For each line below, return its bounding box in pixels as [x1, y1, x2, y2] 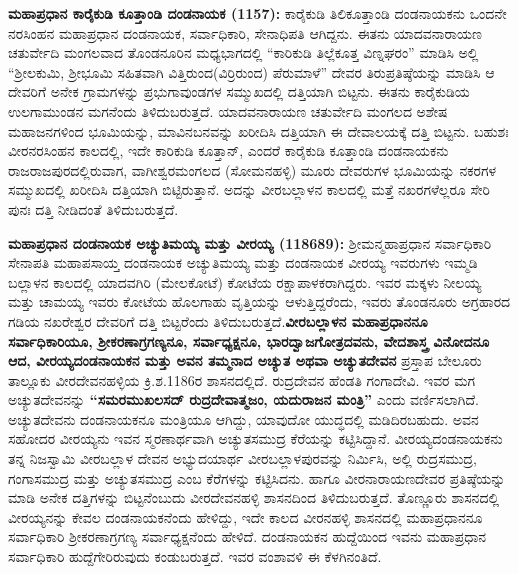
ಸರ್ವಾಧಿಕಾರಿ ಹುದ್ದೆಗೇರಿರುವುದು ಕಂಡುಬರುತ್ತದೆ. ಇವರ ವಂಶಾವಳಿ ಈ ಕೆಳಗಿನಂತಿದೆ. [8, 546, 382, 567]
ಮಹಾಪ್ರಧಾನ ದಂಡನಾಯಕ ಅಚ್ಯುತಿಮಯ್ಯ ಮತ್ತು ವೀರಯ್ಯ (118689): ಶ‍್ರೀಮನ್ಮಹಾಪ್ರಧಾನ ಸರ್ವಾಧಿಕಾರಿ [8, 232, 492, 253]
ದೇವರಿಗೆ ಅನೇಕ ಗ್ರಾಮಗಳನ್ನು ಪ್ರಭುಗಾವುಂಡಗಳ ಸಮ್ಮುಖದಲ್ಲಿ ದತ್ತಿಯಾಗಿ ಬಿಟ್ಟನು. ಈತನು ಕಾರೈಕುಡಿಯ [8, 81, 470, 102]
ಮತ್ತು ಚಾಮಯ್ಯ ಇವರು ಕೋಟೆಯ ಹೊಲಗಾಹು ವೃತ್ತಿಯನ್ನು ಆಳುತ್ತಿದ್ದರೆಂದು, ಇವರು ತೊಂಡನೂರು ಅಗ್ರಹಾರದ [8, 291, 511, 312]
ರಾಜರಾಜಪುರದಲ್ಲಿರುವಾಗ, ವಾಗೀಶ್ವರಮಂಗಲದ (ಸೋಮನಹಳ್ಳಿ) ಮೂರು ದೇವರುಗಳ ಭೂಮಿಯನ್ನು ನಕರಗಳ [8, 159, 497, 180]
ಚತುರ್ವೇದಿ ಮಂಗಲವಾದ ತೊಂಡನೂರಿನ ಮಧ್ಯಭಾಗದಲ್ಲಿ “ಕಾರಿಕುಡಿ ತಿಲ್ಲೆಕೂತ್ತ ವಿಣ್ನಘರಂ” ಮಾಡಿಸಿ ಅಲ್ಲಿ [8, 42, 479, 63]
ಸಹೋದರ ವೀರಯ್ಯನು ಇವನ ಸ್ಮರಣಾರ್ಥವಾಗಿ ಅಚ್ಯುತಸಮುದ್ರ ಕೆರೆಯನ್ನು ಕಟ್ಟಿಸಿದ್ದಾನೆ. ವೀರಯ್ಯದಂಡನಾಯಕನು [8, 428, 503, 449]
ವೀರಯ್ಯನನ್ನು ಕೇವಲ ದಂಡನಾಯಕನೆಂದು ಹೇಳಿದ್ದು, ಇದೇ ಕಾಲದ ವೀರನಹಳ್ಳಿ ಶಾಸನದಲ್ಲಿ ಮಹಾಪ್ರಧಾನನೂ [8, 506, 483, 527]
